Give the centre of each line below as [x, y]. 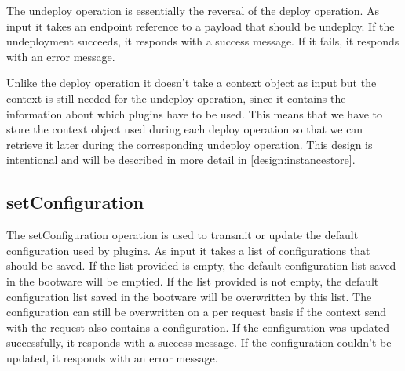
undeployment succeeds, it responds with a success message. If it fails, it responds [203, 41]
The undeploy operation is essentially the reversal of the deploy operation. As [193, 10]
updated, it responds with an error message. [112, 357]
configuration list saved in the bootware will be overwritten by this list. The [189, 296]
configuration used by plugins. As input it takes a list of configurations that [188, 250]
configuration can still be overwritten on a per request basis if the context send [196, 312]
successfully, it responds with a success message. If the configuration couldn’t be [199, 342]
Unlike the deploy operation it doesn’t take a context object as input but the [192, 83]
